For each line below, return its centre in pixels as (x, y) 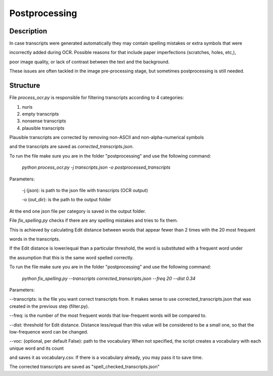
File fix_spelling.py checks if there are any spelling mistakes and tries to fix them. (94, 220)
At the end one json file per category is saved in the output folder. (78, 211)
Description (28, 31)
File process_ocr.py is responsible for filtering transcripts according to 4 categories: (97, 98)
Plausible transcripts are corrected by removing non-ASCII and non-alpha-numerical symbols (107, 137)
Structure (25, 86)
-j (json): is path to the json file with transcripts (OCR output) (85, 191)
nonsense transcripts (44, 121)
